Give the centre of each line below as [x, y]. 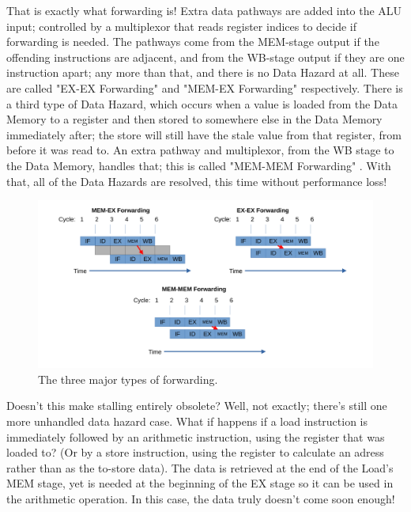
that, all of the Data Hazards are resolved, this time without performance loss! [197, 181]
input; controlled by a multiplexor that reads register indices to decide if [182, 26]
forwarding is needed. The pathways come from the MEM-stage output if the [193, 42]
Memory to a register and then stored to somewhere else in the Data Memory [194, 119]
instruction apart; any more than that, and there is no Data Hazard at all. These [203, 72]
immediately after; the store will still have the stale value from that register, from [204, 134]
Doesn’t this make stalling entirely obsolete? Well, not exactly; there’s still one [197, 406]
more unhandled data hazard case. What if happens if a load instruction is [187, 421]
